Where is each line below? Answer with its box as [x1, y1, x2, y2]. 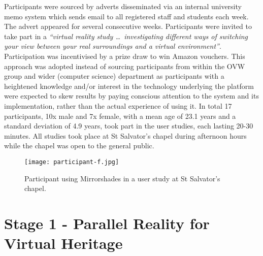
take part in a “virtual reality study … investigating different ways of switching [4, 30, 248, 41]
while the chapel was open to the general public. [4, 140, 154, 151]
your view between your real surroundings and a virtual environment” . [4, 41, 221, 51]
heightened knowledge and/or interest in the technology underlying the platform [4, 80, 254, 91]
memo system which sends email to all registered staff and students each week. [4, 11, 249, 21]
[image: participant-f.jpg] [24, 158, 119, 166]
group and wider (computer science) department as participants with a [4, 71, 224, 81]
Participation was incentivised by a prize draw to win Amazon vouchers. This [4, 50, 245, 61]
